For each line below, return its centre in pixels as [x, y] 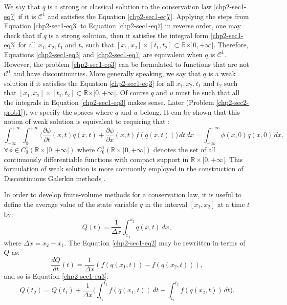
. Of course [132, 92]
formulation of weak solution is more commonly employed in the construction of [124, 169]
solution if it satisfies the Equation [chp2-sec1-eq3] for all [89, 83]
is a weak [222, 73]
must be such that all [208, 92]
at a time [231, 204]
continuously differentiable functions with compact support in [96, 159]
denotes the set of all [185, 150]
